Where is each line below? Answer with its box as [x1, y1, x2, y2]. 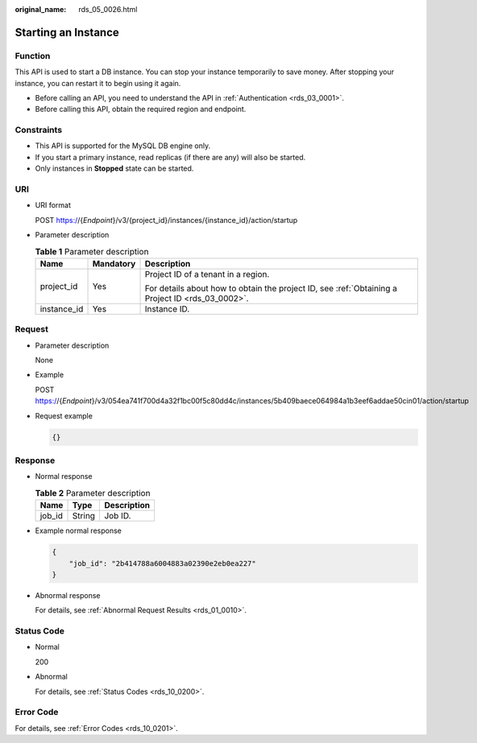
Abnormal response [35, 590, 101, 600]
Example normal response [35, 526, 122, 535]
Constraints [15, 125, 63, 136]
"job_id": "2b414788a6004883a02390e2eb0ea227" [68, 559, 257, 568]
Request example [35, 411, 93, 420]
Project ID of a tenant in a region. [144, 268, 270, 279]
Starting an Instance [15, 25, 120, 39]
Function [15, 50, 51, 61]
